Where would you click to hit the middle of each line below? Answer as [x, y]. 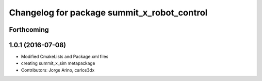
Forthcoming [29, 30]
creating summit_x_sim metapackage [58, 63]
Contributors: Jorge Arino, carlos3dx [58, 70]
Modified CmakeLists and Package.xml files [65, 57]
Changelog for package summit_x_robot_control [108, 13]
